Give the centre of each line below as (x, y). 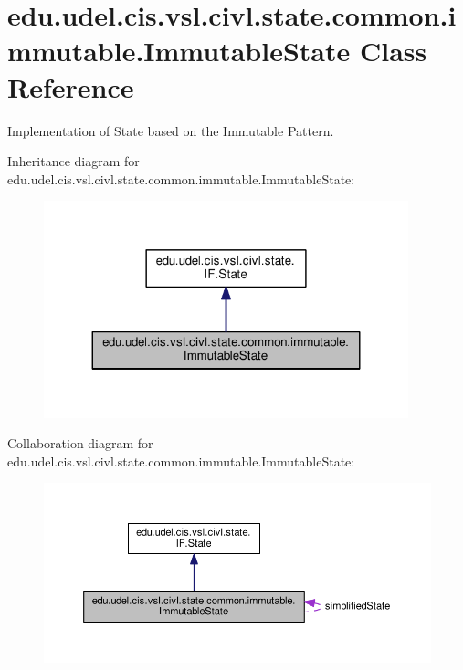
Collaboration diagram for (80, 443)
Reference (71, 86)
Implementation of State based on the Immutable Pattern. (171, 130)
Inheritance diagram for (74, 161)
